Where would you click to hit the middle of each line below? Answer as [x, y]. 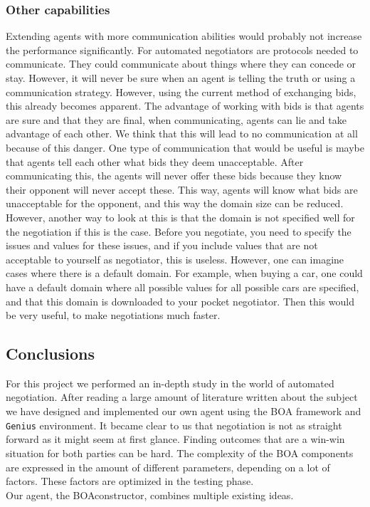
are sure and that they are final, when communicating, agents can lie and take [176, 119]
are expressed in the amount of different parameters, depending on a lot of [168, 467]
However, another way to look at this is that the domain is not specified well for [180, 217]
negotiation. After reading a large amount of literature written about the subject [182, 397]
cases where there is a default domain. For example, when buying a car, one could [184, 273]
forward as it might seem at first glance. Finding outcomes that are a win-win [175, 439]
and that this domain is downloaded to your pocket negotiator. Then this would [180, 301]
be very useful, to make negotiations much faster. [113, 315]
